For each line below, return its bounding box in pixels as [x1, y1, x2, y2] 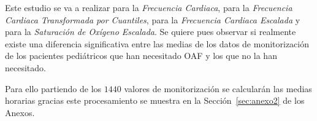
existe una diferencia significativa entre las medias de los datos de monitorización [5, 37, 309, 50]
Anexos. [5, 106, 35, 119]
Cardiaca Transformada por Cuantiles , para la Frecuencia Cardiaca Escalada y [5, 13, 300, 26]
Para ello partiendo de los [5, 82, 102, 95]
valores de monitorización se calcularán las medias [124, 82, 312, 95]
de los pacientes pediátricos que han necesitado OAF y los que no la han [5, 49, 277, 62]
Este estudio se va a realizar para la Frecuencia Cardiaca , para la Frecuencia [5, 1, 292, 14]
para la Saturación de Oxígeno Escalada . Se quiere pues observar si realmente [5, 25, 296, 38]
